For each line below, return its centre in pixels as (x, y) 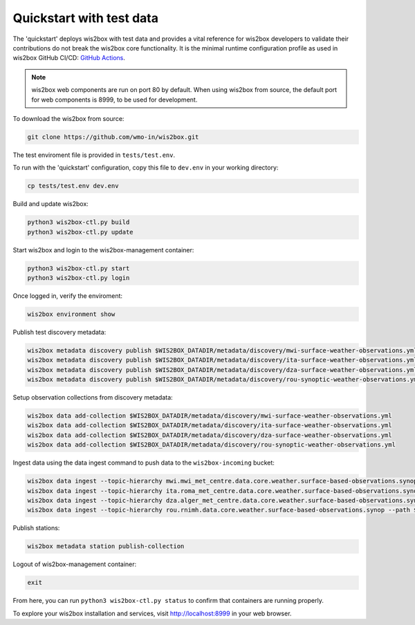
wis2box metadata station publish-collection (106, 547)
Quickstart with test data (86, 18)
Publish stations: (36, 528)
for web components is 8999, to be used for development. (114, 100)
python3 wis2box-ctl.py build (79, 222)
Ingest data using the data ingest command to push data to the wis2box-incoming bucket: (144, 463)
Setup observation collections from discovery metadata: (93, 398)
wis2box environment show (71, 314)
